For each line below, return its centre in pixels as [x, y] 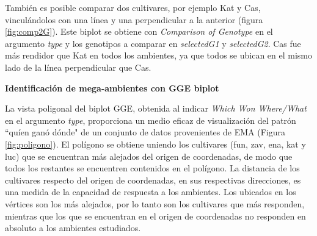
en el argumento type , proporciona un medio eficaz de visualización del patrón [151, 120]
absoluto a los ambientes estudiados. [73, 228]
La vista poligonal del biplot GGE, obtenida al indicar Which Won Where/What [156, 108]
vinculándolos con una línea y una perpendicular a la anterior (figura [134, 19]
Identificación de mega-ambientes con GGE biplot [112, 88]
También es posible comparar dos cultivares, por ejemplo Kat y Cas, [133, 7]
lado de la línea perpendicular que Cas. [78, 67]
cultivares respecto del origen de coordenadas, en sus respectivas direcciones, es [153, 180]
